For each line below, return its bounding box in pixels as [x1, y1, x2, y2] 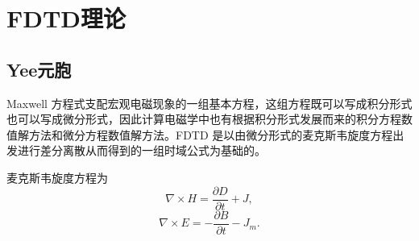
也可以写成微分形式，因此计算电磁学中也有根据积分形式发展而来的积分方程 [6, 110, 401, 127]
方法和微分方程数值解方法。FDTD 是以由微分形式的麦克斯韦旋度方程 [28, 126, 393, 143]
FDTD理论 [6, 2, 127, 35]
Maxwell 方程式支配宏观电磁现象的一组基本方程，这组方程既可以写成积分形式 [6, 94, 413, 111]
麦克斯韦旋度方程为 [6, 168, 108, 185]
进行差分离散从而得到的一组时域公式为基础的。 [17, 142, 266, 159]
